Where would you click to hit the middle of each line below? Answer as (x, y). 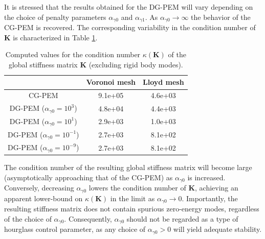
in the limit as (132, 198)
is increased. (206, 177)
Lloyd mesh (163, 82)
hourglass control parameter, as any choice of (75, 229)
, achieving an (217, 188)
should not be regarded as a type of (182, 218)
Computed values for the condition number (73, 54)
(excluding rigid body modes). (136, 64)
